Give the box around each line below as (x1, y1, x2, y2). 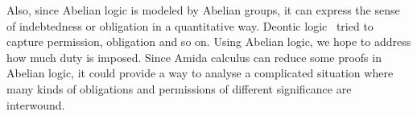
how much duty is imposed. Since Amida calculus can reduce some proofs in (6, 48, 382, 65)
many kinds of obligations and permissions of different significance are (6, 80, 352, 97)
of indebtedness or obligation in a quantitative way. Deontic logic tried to (6, 17, 374, 34)
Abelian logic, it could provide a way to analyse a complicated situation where (6, 64, 394, 81)
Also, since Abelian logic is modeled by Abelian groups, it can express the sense (6, 2, 400, 18)
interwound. (6, 96, 65, 113)
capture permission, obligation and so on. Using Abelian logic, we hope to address (6, 33, 411, 50)
